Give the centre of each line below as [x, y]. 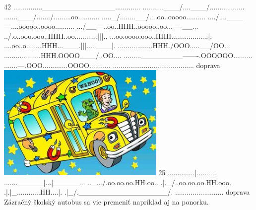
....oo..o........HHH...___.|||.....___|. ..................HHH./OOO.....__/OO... [117, 45]
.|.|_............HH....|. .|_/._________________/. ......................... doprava [127, 192]
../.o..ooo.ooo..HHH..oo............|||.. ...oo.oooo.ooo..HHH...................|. [108, 35]
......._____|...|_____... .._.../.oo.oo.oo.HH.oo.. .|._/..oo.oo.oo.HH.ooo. [118, 182]
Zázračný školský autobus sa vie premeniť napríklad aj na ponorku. [106, 201]
